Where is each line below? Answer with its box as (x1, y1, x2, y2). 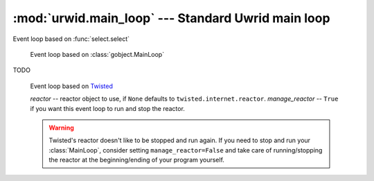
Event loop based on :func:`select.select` (12, 35, 130, 43)
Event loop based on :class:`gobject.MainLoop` (30, 50, 165, 58)
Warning (48, 123, 74, 132)
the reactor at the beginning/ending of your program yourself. (48, 156, 225, 164)
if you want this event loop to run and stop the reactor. (30, 104, 185, 112)
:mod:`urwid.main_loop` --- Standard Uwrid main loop (12, 10, 330, 26)
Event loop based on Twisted (30, 82, 114, 90)
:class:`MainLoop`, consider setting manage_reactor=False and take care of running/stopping (48, 146, 323, 154)
